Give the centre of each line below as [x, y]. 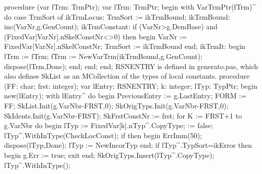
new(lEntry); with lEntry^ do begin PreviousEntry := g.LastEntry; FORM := [125, 96]
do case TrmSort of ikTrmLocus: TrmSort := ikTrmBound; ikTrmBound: [117, 16]
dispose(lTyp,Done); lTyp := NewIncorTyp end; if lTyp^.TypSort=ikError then [128, 145]
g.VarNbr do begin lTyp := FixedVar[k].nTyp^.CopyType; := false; [109, 125]
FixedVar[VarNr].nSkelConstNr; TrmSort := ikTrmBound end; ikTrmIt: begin [125, 46]
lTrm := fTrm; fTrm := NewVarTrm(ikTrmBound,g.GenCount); [103, 56]
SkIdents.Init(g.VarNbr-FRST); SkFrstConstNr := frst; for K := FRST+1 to [123, 115]
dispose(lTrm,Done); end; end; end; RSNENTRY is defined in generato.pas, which [131, 66]
